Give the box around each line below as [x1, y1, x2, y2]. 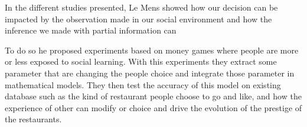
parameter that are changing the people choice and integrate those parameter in [5, 66, 295, 79]
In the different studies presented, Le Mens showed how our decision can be [5, 1, 278, 13]
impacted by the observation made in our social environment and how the [5, 12, 272, 25]
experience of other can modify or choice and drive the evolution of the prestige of [5, 101, 302, 113]
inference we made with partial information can [5, 24, 177, 36]
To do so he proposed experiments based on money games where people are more [5, 44, 299, 56]
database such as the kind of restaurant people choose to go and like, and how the [5, 90, 302, 102]
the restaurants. [5, 113, 62, 125]
